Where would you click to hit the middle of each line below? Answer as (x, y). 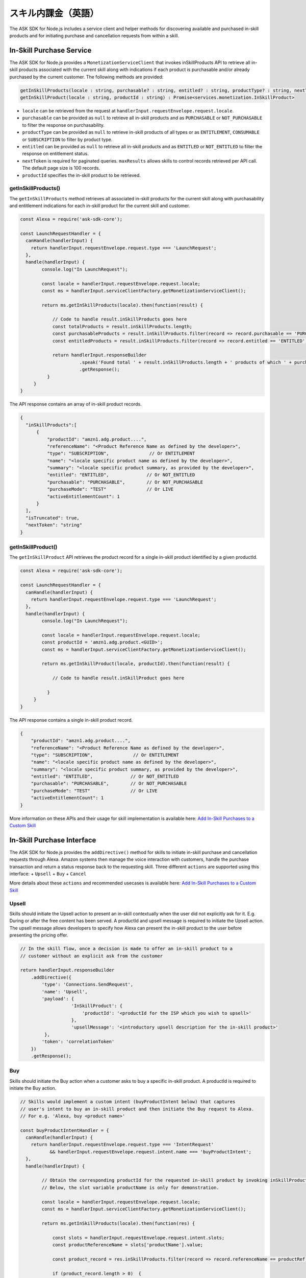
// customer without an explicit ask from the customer (92, 956)
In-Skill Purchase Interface (53, 840)
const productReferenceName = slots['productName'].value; (128, 1245)
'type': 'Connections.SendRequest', (87, 985)
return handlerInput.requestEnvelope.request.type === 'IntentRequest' (122, 1145)
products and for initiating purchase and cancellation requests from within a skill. (94, 35)
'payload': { (58, 999)
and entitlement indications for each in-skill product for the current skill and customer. (100, 206)
